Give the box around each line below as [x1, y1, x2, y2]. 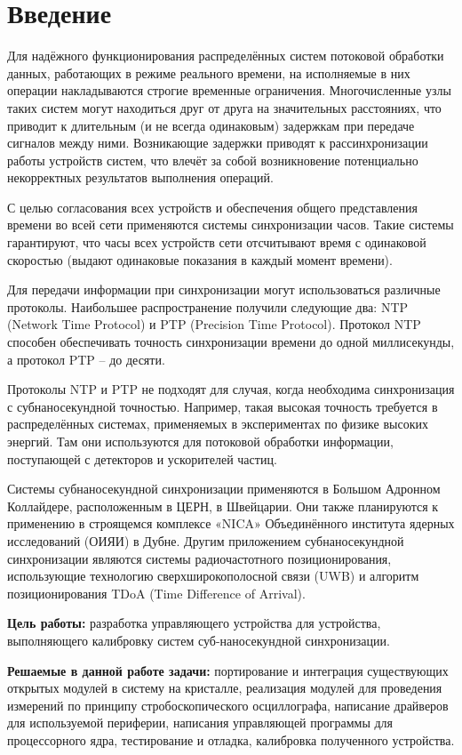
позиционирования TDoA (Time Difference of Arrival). [7, 583, 306, 602]
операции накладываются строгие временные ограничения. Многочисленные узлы [7, 81, 451, 100]
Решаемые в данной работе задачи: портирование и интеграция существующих [7, 661, 449, 679]
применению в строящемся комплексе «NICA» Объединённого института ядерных [7, 514, 455, 533]
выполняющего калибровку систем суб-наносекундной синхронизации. [7, 631, 390, 649]
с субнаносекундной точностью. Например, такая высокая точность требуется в [7, 397, 438, 415]
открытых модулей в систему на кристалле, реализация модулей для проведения [7, 679, 442, 697]
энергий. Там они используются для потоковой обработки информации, [7, 432, 394, 450]
